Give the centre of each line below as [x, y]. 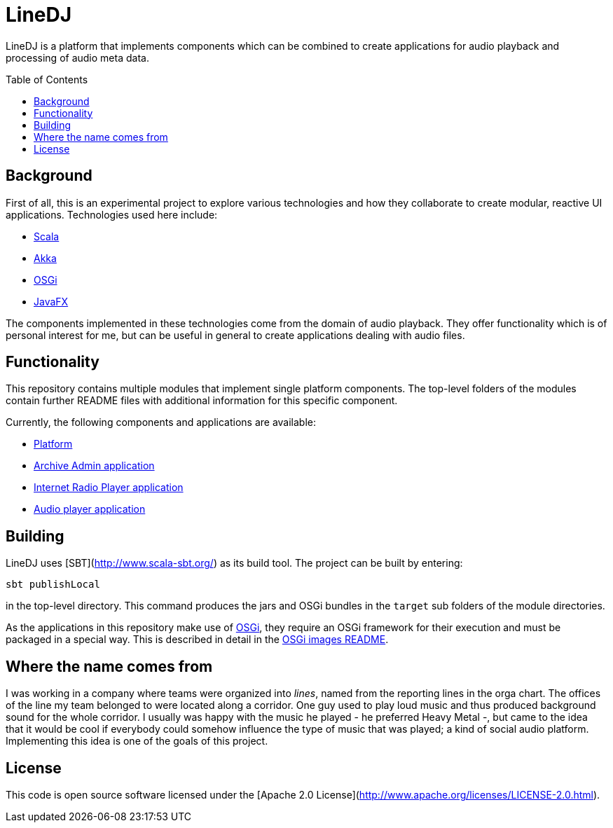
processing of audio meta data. [77, 57]
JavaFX [51, 301]
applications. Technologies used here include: [112, 214]
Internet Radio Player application [109, 488]
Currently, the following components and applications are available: [161, 422]
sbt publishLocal [53, 585]
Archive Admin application [94, 466]
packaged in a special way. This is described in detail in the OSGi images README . [197, 640]
